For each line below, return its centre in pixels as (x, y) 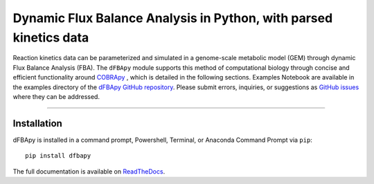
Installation (37, 123)
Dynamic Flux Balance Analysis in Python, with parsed (173, 18)
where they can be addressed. (56, 96)
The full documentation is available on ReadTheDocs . (89, 171)
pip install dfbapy (58, 156)
